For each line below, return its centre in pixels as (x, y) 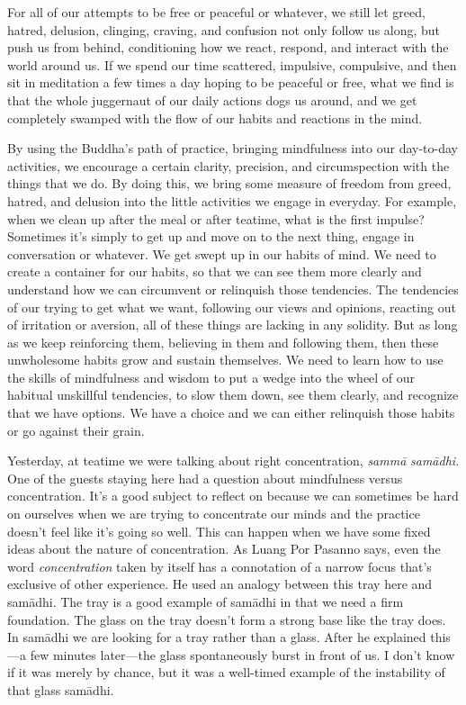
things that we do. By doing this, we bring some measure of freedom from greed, (229, 183)
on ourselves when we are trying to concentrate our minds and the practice (214, 514)
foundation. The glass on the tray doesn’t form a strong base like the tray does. (227, 619)
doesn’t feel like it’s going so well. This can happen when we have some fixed (219, 531)
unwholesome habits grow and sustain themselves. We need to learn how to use (225, 360)
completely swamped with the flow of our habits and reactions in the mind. (215, 117)
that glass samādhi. (61, 689)
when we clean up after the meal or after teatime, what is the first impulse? (216, 218)
